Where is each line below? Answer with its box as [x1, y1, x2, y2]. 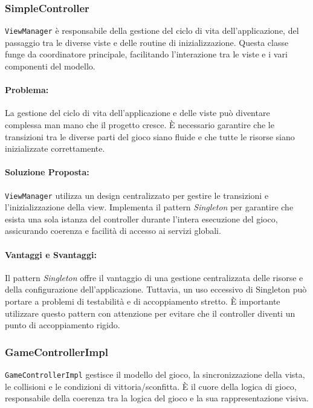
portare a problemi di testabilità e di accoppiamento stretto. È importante [5, 295, 280, 308]
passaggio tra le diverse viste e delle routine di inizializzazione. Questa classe [5, 36, 289, 48]
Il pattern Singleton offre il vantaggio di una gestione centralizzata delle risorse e [5, 271, 303, 283]
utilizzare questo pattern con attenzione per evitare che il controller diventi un [5, 306, 295, 319]
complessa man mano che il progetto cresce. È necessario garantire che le [5, 118, 274, 131]
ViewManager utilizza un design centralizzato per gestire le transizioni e [5, 189, 269, 201]
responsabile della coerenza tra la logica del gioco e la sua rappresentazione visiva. [5, 392, 309, 404]
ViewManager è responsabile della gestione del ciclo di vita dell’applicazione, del [5, 24, 299, 37]
